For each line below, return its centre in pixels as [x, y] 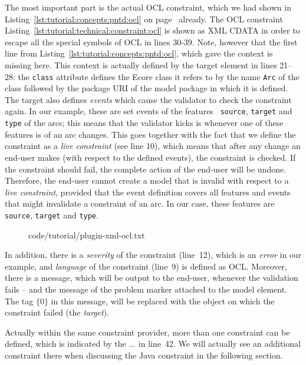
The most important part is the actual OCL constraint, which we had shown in [148, 7]
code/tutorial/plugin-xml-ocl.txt [87, 235]
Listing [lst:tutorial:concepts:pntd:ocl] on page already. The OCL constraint [144, 19]
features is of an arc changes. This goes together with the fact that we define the [150, 134]
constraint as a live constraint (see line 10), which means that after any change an [153, 146]
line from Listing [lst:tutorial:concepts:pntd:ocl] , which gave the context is [139, 53]
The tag [19, 301]
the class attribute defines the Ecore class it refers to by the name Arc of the [159, 76]
